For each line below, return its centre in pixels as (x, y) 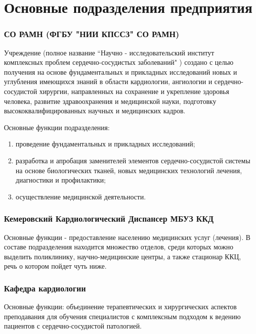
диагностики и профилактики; (61, 180)
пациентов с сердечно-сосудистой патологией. (73, 326)
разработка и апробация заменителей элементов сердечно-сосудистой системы (133, 160)
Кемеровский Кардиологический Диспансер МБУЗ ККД (109, 218)
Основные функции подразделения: (57, 127)
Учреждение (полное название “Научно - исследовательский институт (109, 52)
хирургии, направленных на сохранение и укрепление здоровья (134, 91)
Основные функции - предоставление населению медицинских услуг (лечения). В (127, 237)
